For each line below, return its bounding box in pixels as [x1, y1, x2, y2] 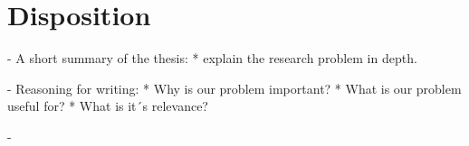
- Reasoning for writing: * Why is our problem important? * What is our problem [7, 78, 462, 97]
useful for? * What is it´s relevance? [7, 96, 208, 115]
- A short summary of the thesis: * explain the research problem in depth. [7, 49, 417, 68]
